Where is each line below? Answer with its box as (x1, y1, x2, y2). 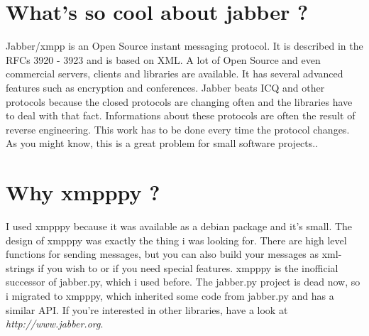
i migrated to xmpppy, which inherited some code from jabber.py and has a (6, 288, 334, 303)
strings (6, 260, 35, 275)
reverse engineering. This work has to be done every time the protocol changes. (6, 121, 350, 136)
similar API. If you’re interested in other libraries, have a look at (6, 302, 288, 317)
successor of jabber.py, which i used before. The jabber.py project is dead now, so (6, 274, 360, 289)
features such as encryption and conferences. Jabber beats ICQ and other (6, 80, 325, 94)
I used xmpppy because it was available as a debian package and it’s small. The (6, 219, 353, 233)
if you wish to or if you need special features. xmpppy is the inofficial (38, 260, 338, 275)
